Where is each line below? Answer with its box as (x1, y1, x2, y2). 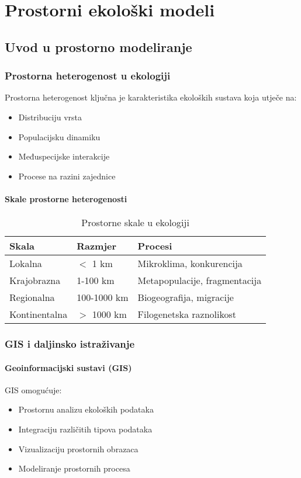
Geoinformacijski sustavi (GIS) (5, 361, 132, 373)
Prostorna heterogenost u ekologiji (5, 68, 171, 83)
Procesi (137, 239, 172, 253)
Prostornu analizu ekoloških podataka (18, 403, 154, 415)
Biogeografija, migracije (137, 290, 234, 304)
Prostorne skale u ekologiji (81, 216, 189, 230)
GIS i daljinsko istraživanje (5, 337, 135, 351)
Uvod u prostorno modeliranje (5, 37, 192, 56)
